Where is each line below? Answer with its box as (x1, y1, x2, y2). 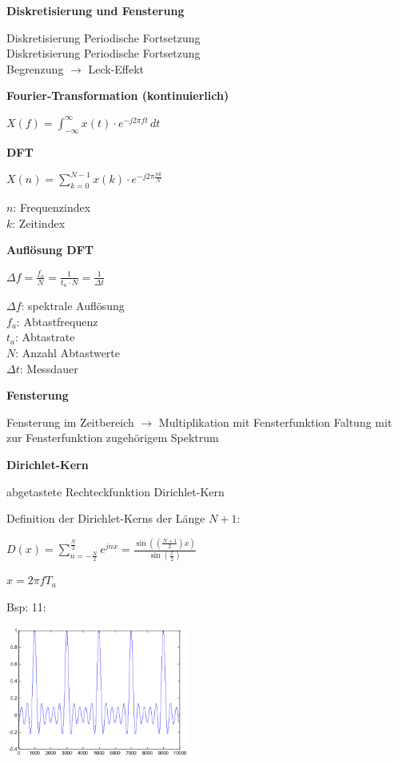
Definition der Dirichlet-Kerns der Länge (6, 510, 205, 527)
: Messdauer (19, 360, 78, 376)
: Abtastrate (15, 328, 75, 345)
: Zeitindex (12, 214, 66, 231)
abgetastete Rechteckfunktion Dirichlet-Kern (6, 483, 225, 499)
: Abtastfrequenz (16, 312, 98, 329)
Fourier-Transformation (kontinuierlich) (6, 87, 229, 104)
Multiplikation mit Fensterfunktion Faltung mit (158, 413, 392, 430)
